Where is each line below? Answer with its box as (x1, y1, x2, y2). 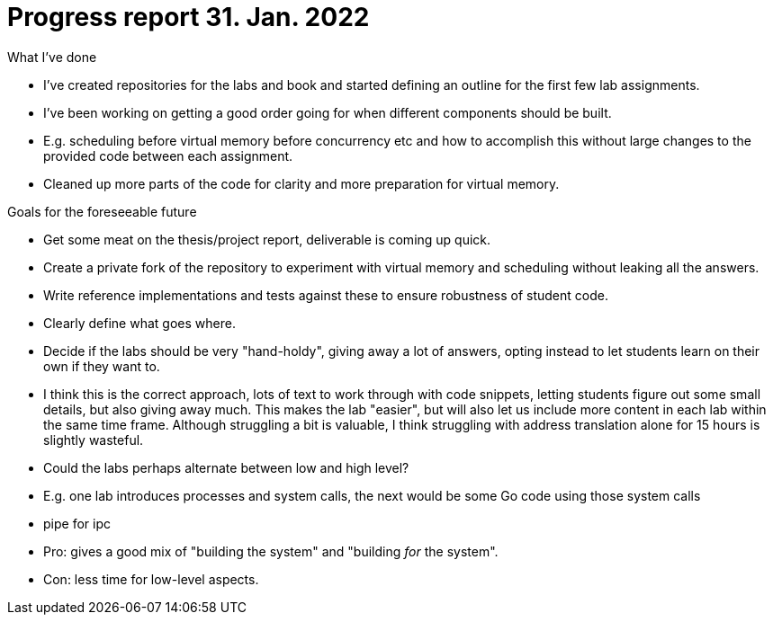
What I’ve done (7, 49, 97, 65)
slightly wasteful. (43, 431, 144, 448)
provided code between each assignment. (43, 147, 293, 164)
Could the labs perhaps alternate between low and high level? (43, 459, 409, 475)
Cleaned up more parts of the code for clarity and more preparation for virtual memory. (43, 175, 560, 191)
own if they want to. (43, 358, 160, 374)
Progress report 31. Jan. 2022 (7, 2, 370, 32)
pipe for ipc (43, 515, 111, 531)
